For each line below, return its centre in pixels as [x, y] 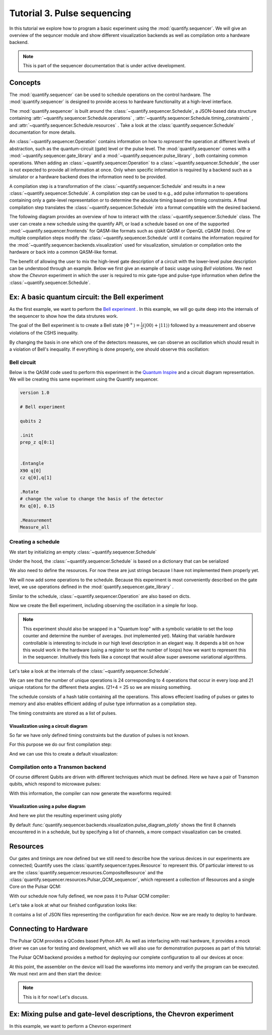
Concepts [25, 83]
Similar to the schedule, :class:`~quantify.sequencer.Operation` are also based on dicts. [100, 596]
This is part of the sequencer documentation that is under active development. [104, 66]
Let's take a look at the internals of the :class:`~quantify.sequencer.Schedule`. [90, 671]
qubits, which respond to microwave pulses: [55, 784]
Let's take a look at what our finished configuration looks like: [73, 905]
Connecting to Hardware [49, 929]
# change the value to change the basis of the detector [92, 499]
